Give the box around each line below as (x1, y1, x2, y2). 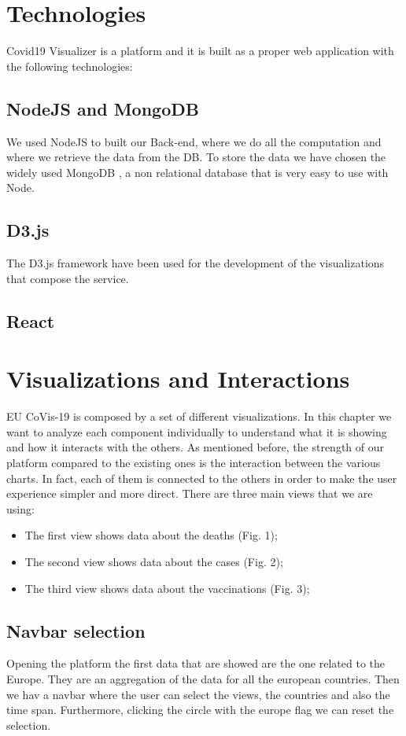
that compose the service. (6, 270, 129, 286)
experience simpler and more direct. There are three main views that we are (6, 485, 373, 502)
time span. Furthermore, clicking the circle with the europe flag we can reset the (6, 701, 394, 718)
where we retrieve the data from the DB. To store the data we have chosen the (6, 149, 386, 165)
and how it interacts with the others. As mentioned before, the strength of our (6, 439, 385, 455)
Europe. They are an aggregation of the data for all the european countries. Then (6, 670, 400, 686)
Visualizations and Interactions (6, 362, 350, 395)
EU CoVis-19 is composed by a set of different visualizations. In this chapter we (6, 408, 392, 425)
